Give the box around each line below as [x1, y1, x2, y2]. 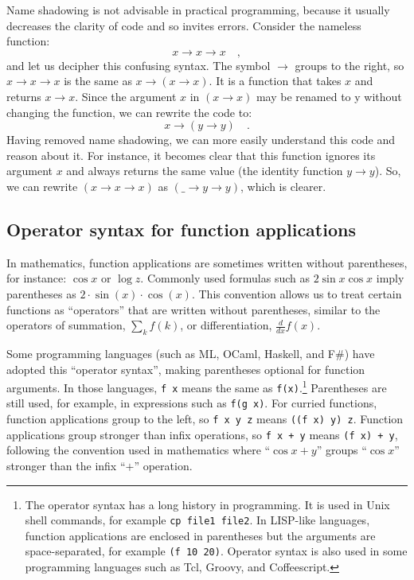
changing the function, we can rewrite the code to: [6, 103, 252, 120]
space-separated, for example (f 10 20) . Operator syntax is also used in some [25, 543, 408, 559]
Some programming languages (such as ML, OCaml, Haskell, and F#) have [6, 344, 375, 361]
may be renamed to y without [256, 88, 402, 104]
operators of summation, [6, 317, 126, 333]
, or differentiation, [180, 317, 272, 333]
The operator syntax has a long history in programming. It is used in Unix [25, 496, 390, 512]
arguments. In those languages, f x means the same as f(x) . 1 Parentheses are [6, 377, 387, 395]
